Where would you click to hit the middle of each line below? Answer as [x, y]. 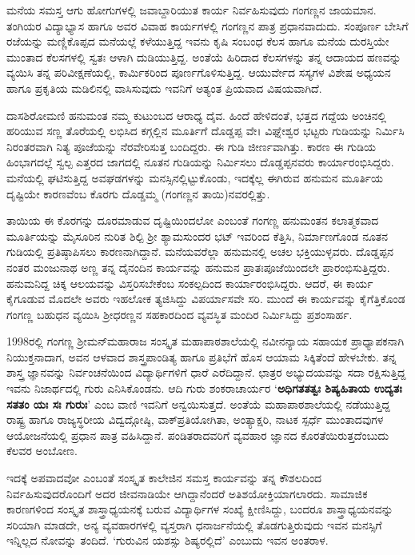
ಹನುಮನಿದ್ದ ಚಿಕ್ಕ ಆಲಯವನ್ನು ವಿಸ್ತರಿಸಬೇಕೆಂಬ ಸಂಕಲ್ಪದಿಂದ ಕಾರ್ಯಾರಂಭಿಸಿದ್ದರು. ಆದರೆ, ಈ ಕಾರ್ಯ [190, 283]
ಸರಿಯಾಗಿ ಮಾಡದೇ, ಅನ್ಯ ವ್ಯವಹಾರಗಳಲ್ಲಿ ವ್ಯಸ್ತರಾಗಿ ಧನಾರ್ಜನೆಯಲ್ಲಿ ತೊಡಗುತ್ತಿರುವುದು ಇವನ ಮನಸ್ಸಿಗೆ [194, 524]
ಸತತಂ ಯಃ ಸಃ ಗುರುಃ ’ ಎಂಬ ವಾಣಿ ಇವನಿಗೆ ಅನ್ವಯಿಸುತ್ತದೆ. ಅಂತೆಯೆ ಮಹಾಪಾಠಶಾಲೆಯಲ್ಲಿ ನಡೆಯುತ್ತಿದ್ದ [198, 403]
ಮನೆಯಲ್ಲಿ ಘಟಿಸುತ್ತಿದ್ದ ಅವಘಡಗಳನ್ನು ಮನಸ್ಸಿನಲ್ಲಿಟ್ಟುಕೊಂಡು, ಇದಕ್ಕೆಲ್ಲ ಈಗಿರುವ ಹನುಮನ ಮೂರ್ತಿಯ [195, 177]
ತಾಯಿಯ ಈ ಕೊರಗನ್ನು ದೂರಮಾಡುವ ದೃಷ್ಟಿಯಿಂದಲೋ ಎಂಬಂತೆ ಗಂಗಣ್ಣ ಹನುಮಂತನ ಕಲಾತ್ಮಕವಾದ [193, 220]
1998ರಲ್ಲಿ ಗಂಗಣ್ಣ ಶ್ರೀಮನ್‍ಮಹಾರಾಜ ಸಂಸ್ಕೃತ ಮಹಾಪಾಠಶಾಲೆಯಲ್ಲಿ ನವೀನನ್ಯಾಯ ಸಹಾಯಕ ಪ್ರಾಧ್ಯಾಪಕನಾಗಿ [206, 341]
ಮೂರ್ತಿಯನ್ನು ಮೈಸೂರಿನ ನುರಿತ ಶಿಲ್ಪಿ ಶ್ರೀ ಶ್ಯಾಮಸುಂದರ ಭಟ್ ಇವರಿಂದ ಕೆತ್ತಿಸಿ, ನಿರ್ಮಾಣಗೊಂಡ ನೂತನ [198, 236]
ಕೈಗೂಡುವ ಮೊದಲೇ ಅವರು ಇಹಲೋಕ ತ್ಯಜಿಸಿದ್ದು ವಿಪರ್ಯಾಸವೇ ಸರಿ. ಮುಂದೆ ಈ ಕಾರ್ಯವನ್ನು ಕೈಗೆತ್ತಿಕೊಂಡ [206, 299]
